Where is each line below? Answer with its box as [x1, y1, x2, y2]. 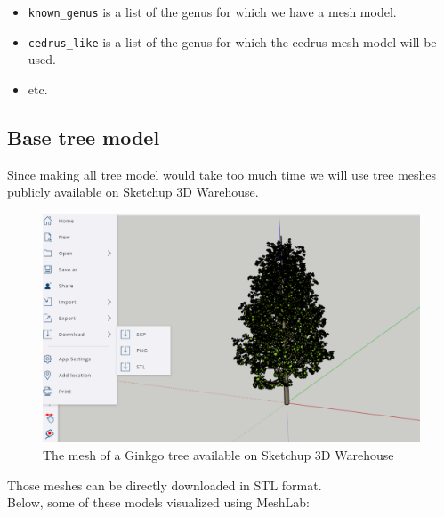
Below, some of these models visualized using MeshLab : [7, 493, 310, 512]
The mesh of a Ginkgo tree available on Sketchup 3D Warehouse [43, 446, 394, 464]
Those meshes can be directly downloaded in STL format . [7, 475, 322, 494]
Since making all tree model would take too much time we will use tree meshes [7, 165, 437, 183]
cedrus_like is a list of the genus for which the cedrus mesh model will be [28, 32, 437, 51]
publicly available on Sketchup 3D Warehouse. [7, 182, 259, 201]
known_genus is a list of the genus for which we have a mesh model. [28, 3, 397, 20]
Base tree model [7, 123, 160, 150]
